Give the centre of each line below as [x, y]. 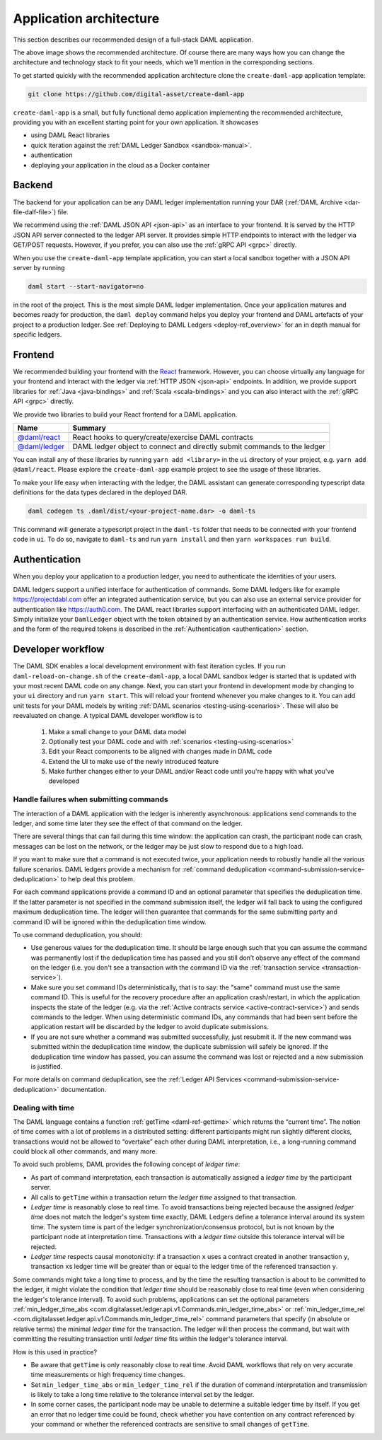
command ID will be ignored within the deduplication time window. [110, 922]
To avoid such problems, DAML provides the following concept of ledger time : [127, 1164]
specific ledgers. [37, 335]
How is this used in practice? [55, 1352]
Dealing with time [44, 1108]
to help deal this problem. [98, 879]
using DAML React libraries [70, 135]
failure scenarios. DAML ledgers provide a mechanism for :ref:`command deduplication [140, 869]
